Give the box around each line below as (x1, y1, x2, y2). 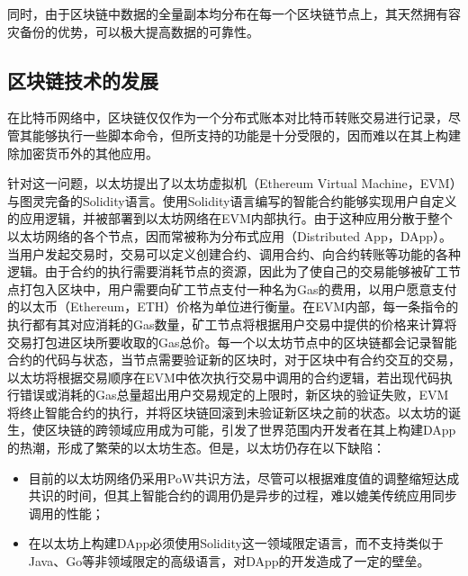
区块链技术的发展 (7, 66, 158, 94)
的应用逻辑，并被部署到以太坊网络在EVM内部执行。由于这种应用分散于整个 (7, 209, 453, 228)
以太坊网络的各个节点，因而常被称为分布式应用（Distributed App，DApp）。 (7, 226, 453, 245)
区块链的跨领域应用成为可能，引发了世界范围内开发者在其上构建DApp (44, 420, 456, 439)
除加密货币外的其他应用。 (7, 143, 158, 162)
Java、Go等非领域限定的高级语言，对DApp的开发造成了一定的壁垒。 (28, 552, 430, 571)
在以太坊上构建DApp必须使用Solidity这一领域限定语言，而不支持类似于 (28, 534, 444, 553)
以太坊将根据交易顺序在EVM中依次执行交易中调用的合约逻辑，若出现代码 (7, 367, 440, 386)
